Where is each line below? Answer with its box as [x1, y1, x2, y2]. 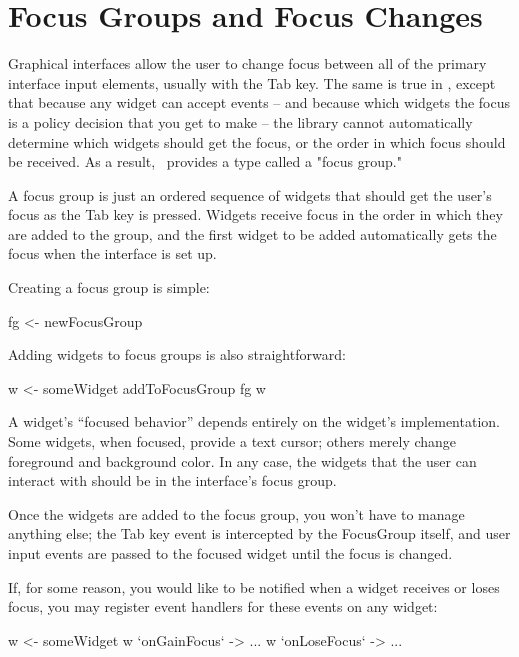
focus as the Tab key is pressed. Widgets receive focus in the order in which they [8, 204, 503, 225]
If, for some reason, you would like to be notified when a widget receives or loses [8, 576, 500, 597]
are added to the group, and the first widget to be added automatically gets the [8, 223, 497, 244]
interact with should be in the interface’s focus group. [8, 470, 337, 491]
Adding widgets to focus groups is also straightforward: [8, 344, 346, 365]
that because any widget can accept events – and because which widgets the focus [8, 92, 510, 113]
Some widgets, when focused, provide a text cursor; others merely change [8, 431, 457, 452]
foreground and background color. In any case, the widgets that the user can [8, 450, 477, 471]
